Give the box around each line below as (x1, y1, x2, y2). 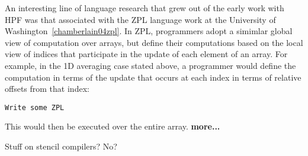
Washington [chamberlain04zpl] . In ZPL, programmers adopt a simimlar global (5, 25, 293, 37)
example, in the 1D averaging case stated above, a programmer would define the (5, 59, 296, 71)
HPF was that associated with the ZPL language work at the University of (5, 13, 276, 25)
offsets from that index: (5, 82, 89, 95)
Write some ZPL (5, 103, 65, 112)
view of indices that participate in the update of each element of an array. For (5, 48, 288, 60)
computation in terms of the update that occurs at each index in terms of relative (5, 71, 301, 83)
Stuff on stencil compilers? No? (5, 140, 117, 152)
